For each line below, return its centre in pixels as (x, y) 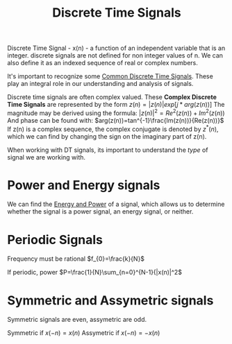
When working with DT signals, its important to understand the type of (108, 150)
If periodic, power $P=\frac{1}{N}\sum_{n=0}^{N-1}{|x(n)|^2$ (95, 273)
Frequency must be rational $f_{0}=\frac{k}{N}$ (76, 259)
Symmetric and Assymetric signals (110, 300)
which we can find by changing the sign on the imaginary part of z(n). (107, 136)
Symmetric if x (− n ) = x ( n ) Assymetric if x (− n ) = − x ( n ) (84, 333)
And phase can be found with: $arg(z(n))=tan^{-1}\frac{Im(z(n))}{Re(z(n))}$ (116, 120)
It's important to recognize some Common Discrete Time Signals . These (110, 76)
